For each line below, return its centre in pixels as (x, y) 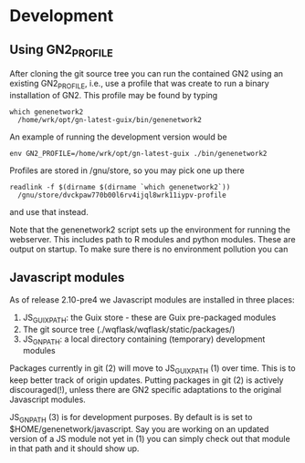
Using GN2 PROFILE (62, 51)
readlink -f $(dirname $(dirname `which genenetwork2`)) (120, 187)
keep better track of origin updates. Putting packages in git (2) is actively (147, 380)
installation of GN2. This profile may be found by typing (114, 95)
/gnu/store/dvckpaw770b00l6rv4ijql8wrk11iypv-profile (122, 195)
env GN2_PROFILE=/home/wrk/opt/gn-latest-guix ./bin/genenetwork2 (138, 153)
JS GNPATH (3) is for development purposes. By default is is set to (131, 418)
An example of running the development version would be (119, 137)
